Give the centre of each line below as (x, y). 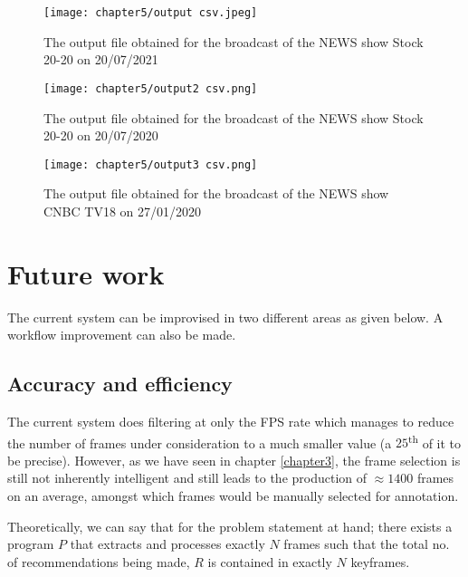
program (31, 544)
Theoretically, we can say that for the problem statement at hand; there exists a (230, 526)
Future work (86, 273)
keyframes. (380, 561)
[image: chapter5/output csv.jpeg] (151, 13)
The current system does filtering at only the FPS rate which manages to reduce (231, 422)
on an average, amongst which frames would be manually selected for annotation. (233, 496)
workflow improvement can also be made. (122, 335)
